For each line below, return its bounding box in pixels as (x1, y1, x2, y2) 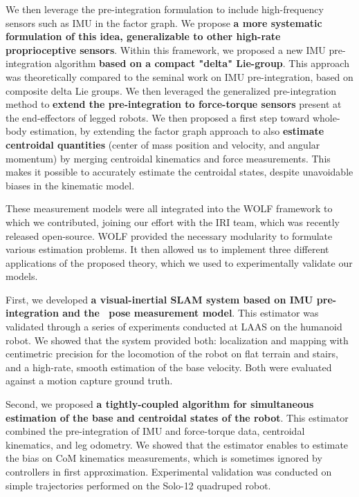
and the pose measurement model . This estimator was (62, 306, 319, 320)
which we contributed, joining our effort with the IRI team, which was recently (6, 214, 340, 229)
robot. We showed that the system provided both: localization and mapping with (6, 332, 349, 347)
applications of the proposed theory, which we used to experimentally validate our (6, 255, 353, 270)
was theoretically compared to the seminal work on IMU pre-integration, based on (6, 69, 353, 84)
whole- (312, 110, 340, 124)
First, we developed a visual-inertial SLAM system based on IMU (6, 292, 313, 306)
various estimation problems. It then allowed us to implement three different (6, 242, 329, 256)
